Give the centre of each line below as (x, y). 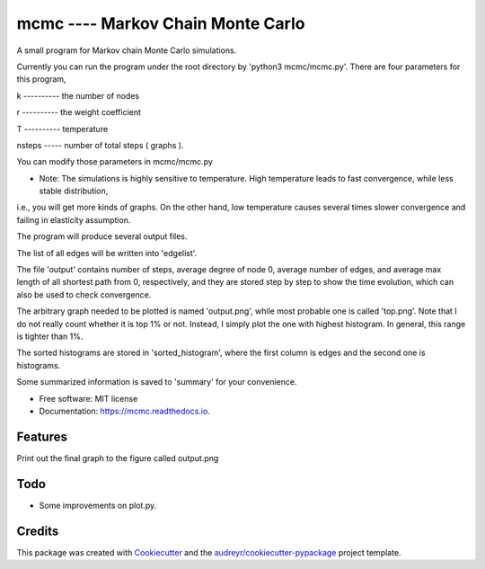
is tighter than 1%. (50, 336)
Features (42, 436)
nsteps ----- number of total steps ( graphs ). (100, 145)
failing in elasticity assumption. (74, 219)
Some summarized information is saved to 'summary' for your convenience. (157, 382)
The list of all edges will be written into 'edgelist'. (107, 253)
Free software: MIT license (88, 398)
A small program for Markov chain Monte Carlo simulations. (127, 50)
